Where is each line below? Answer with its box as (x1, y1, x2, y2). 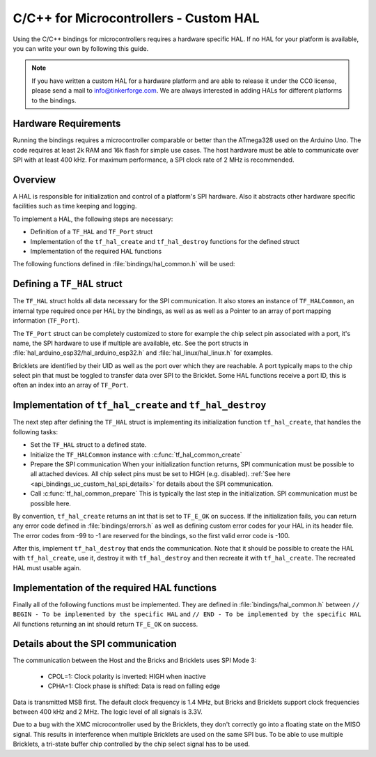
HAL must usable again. (13, 563, 81, 572)
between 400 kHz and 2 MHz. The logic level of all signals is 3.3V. (13, 708, 203, 716)
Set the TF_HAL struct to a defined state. (30, 441, 147, 449)
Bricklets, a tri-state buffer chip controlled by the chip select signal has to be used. (13, 740, 251, 749)
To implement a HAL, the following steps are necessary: (13, 215, 173, 223)
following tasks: (13, 427, 58, 436)
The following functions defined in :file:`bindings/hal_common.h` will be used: (13, 260, 235, 268)
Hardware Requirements (13, 118, 121, 130)
